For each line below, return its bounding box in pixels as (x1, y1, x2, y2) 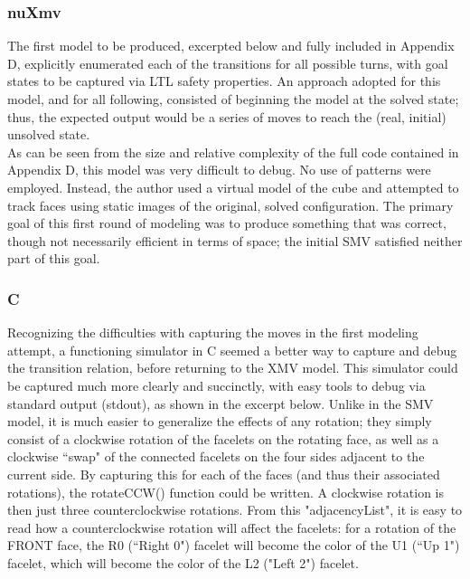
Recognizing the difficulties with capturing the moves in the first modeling (7, 323, 418, 342)
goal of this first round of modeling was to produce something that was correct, (7, 214, 446, 233)
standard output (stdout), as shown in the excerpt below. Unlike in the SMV (7, 394, 434, 413)
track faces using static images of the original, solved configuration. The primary (7, 195, 454, 214)
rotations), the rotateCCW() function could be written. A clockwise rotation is (7, 482, 445, 501)
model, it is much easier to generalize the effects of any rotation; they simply (7, 412, 432, 431)
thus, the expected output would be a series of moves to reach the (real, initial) (7, 107, 446, 126)
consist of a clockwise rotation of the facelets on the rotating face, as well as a (7, 429, 439, 448)
